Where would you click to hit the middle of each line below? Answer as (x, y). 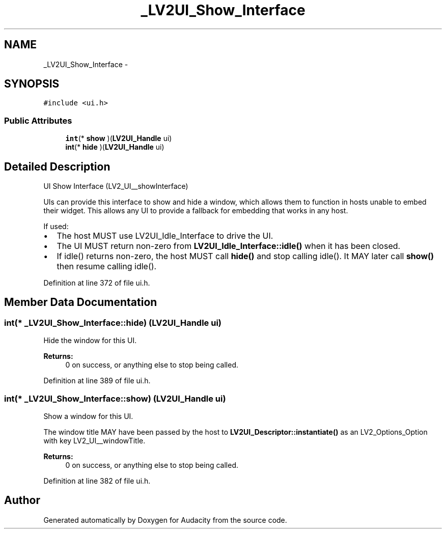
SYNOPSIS (32, 84)
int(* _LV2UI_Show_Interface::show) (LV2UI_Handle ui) (115, 398)
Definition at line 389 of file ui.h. (97, 381)
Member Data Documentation (81, 302)
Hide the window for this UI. (90, 341)
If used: (56, 227)
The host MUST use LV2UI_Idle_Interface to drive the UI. (165, 236)
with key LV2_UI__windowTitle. (94, 441)
